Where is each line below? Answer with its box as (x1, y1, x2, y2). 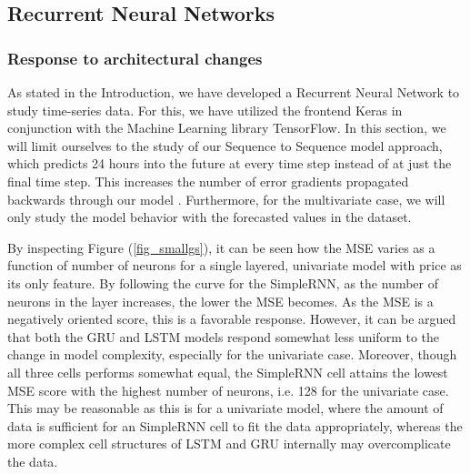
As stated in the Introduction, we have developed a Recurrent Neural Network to (7, 83, 460, 101)
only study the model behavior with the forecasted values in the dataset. (7, 207, 412, 227)
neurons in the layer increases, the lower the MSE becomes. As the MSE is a (7, 291, 434, 310)
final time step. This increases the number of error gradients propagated (7, 171, 409, 190)
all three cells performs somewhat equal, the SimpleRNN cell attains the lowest (7, 362, 448, 381)
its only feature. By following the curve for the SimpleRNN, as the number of (7, 273, 438, 292)
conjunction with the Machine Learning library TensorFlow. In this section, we (7, 118, 446, 137)
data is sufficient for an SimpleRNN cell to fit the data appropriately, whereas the (7, 416, 463, 435)
